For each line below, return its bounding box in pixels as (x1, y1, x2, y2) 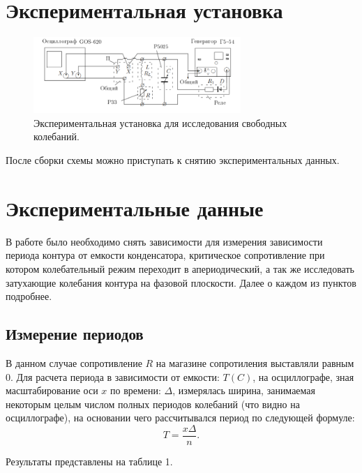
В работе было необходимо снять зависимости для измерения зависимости (6, 234, 323, 248)
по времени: (110, 383, 161, 398)
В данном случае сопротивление (6, 355, 142, 370)
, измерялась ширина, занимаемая (172, 383, 315, 398)
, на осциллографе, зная (252, 369, 354, 384)
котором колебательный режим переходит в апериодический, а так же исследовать (6, 261, 354, 276)
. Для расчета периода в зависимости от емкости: (10, 369, 220, 384)
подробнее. (6, 289, 52, 303)
